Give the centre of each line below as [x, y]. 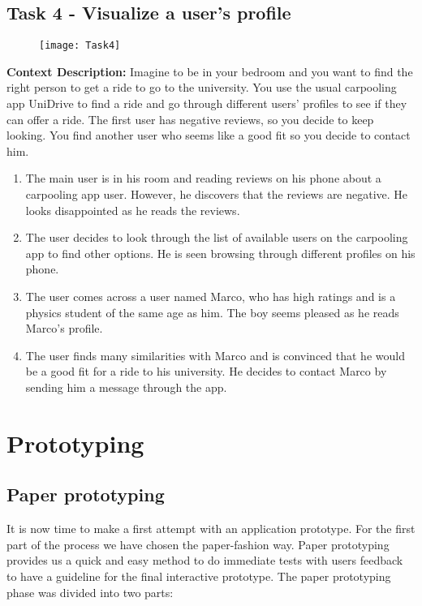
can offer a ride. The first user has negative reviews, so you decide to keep [190, 119]
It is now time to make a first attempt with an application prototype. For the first [211, 529]
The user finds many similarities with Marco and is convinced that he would [215, 355]
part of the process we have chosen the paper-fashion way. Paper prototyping [198, 544]
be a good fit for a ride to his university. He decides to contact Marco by [206, 371]
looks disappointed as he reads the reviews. [133, 210]
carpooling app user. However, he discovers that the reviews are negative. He [217, 194]
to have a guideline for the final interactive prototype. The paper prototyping [199, 576]
